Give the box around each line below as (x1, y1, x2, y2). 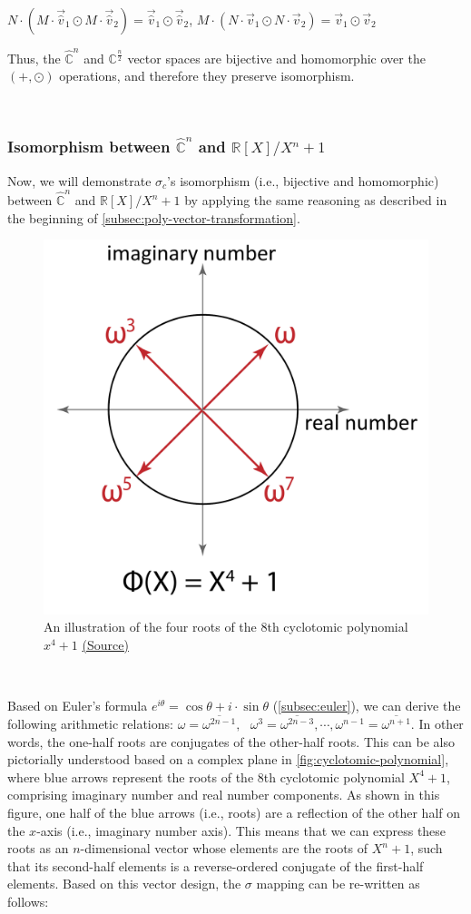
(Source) (82, 634, 129, 654)
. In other (410, 713, 464, 732)
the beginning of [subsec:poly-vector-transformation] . (7, 208, 300, 227)
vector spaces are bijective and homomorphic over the (127, 48, 426, 67)
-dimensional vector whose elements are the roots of (80, 839, 368, 858)
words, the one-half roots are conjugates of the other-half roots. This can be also (7, 732, 455, 751)
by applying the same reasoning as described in (184, 191, 447, 210)
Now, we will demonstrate (7, 171, 152, 190)
